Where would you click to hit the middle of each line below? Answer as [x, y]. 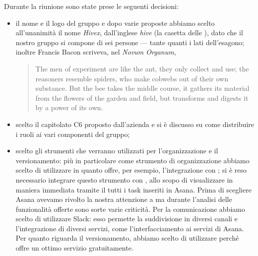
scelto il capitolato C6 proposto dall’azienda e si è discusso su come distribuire [135, 124]
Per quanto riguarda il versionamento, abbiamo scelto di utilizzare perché [127, 238]
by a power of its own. [69, 107]
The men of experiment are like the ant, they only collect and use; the [142, 68]
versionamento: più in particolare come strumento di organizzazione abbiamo [132, 160]
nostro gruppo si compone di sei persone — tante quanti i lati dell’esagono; [130, 42]
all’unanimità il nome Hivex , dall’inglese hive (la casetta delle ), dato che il [129, 32]
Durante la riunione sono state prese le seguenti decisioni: [91, 6]
